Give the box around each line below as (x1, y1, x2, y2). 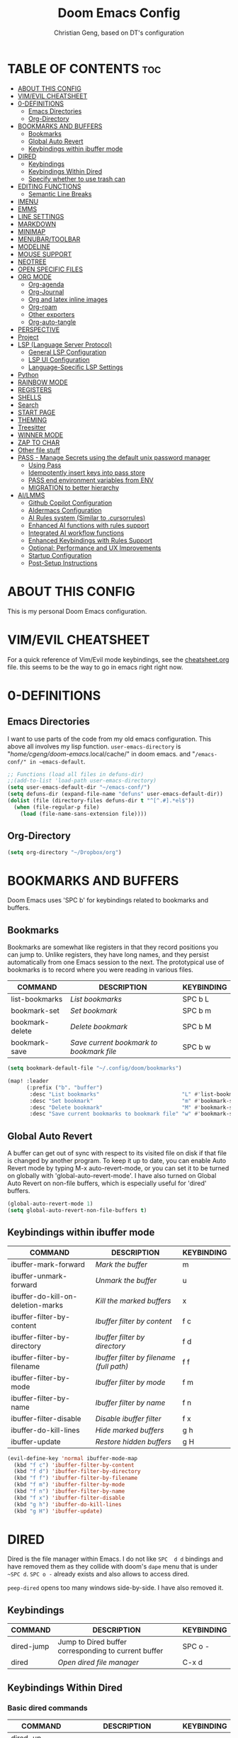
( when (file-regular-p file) (13, 803, 100, 811)
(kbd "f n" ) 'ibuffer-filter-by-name (13, 1488, 125, 1495)
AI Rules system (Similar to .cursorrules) (28, 513, 146, 522)
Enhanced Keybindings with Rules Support (28, 536, 153, 544)
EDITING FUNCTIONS (17, 182, 81, 191)
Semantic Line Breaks (28, 189, 92, 198)
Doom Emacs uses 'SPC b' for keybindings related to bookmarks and (7, 896, 209, 904)
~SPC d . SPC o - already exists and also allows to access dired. (7, 1570, 190, 1579)
